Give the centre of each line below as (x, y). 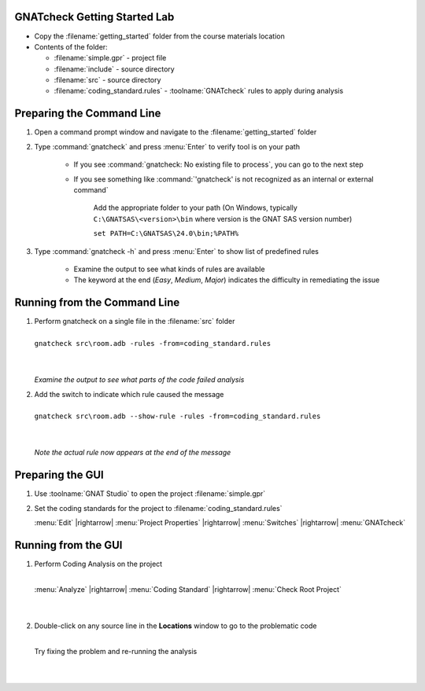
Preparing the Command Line (88, 114)
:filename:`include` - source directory (114, 69)
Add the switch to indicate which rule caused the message (129, 394)
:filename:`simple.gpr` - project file (110, 58)
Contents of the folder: (71, 46)
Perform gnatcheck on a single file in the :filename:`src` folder (135, 322)
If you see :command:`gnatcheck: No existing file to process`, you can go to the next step (218, 164)
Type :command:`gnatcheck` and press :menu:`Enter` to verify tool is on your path (167, 146)
